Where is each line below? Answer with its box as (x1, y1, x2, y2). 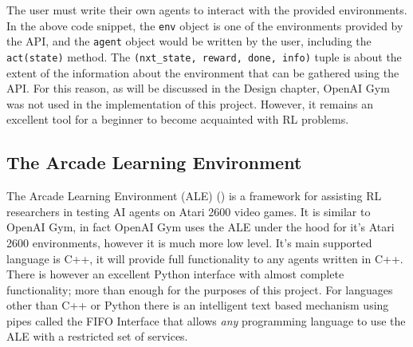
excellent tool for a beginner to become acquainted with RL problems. (6, 111, 349, 128)
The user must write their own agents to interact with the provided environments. (6, 2, 407, 18)
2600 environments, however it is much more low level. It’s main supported (6, 234, 372, 250)
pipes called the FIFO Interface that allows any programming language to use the (6, 312, 406, 329)
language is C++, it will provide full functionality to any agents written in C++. (6, 250, 403, 266)
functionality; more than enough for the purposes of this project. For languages (6, 281, 393, 298)
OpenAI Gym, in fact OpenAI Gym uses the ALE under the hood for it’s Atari (6, 219, 395, 235)
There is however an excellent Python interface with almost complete (6, 266, 344, 282)
